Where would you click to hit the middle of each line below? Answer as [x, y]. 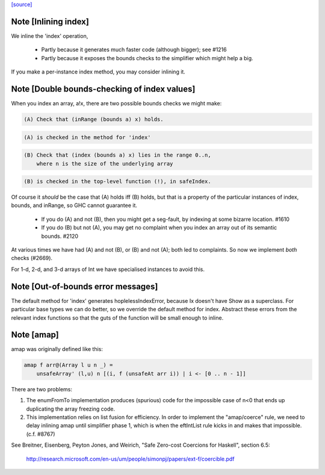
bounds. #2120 [60, 236]
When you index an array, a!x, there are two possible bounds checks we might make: [116, 103]
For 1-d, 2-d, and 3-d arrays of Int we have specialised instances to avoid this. [108, 269]
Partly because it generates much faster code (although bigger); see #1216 [134, 50]
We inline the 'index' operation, [50, 36]
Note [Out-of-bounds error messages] [85, 286]
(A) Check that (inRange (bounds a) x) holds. [94, 119]
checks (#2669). [32, 258]
